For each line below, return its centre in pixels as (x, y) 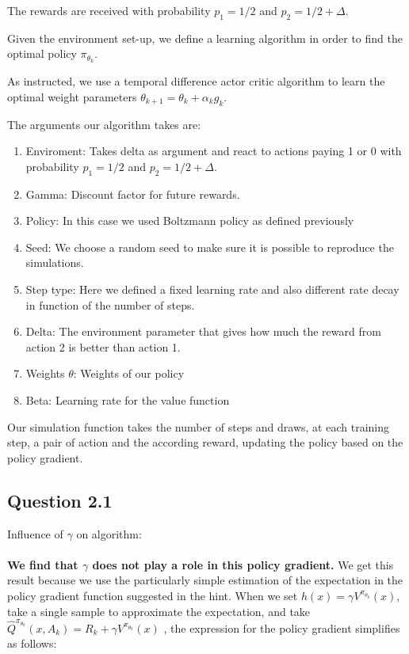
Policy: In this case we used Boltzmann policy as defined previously (190, 221)
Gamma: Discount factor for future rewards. (133, 194)
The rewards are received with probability (109, 10)
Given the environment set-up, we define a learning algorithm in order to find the (205, 38)
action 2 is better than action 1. (103, 346)
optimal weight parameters (72, 96)
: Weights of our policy (129, 373)
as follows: (32, 643)
